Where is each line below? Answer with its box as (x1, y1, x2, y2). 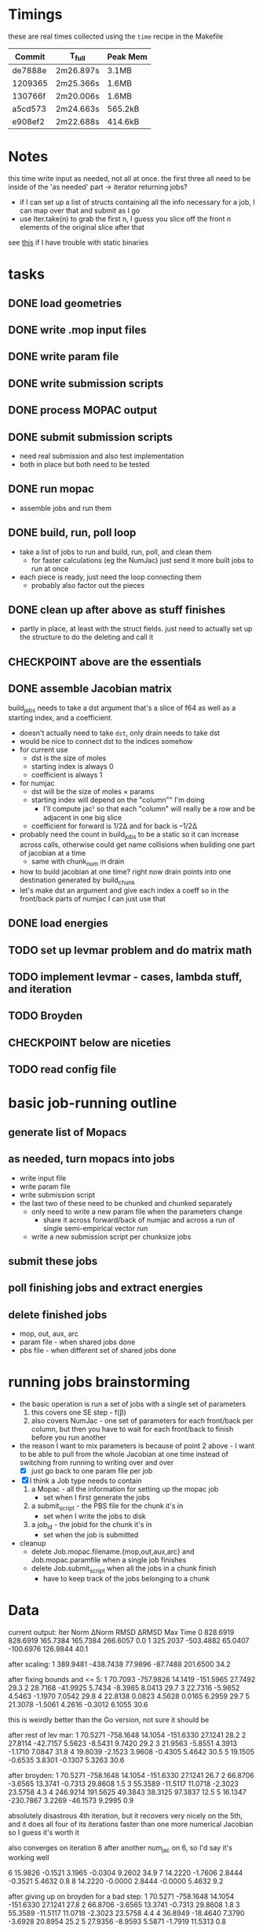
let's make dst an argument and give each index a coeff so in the (19, 886, 229, 895)
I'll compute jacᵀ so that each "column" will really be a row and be (42, 804, 255, 814)
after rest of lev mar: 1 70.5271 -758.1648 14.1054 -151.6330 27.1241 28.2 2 (8, 1730, 247, 1740)
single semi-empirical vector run (42, 1223, 148, 1233)
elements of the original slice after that (19, 223, 145, 232)
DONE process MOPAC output (8, 404, 158, 417)
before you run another (31, 1433, 107, 1442)
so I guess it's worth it (8, 1828, 80, 1837)
